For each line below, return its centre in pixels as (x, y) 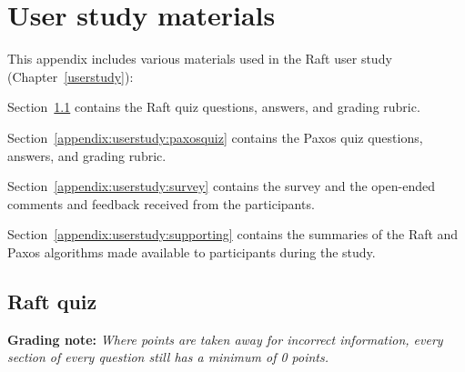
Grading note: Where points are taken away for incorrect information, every (225, 339)
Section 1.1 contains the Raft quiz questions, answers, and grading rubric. (214, 107)
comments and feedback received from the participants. (161, 203)
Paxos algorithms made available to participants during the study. (192, 251)
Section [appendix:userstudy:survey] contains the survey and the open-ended (221, 186)
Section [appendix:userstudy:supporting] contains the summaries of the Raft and (233, 234)
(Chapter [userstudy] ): (71, 76)
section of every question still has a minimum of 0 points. (168, 357)
